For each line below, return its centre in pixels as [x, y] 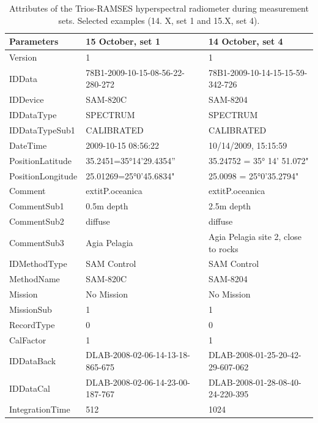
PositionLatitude [40, 160]
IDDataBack [33, 361]
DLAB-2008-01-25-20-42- [255, 355]
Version [23, 57]
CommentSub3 [37, 242]
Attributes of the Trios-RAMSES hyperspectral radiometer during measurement [159, 8]
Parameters [34, 41]
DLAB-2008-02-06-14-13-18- [138, 355]
